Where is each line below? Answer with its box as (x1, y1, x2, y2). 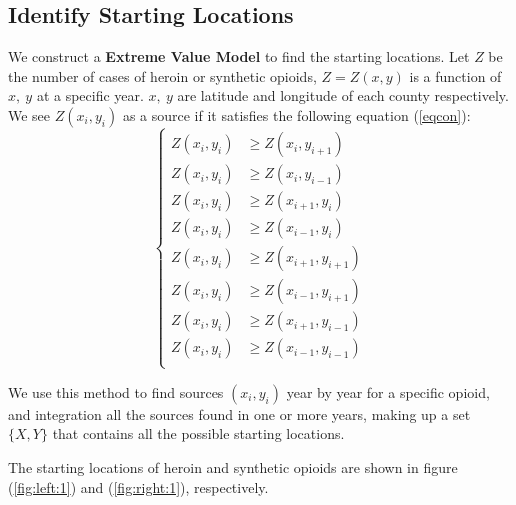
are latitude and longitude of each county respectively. (177, 85, 509, 106)
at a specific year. (36, 85, 144, 106)
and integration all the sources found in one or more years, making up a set (8, 403, 471, 424)
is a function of (409, 65, 502, 86)
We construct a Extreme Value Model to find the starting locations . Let (8, 46, 470, 67)
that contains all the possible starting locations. (52, 423, 345, 444)
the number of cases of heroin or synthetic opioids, (8, 65, 317, 86)
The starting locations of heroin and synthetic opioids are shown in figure (8, 456, 458, 477)
